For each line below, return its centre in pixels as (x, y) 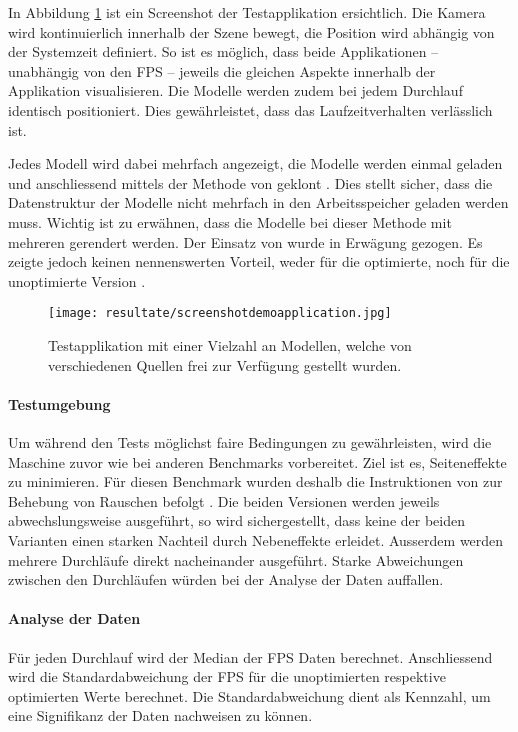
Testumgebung (59, 403)
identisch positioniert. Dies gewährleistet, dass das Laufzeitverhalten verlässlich (250, 109)
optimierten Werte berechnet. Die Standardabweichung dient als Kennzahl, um (249, 695)
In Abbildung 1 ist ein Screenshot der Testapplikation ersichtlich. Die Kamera (247, 12)
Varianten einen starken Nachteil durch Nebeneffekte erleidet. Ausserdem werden (256, 539)
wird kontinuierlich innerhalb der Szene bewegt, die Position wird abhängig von (251, 31)
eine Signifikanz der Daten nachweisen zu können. (160, 715)
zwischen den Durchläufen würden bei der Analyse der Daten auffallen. (226, 579)
